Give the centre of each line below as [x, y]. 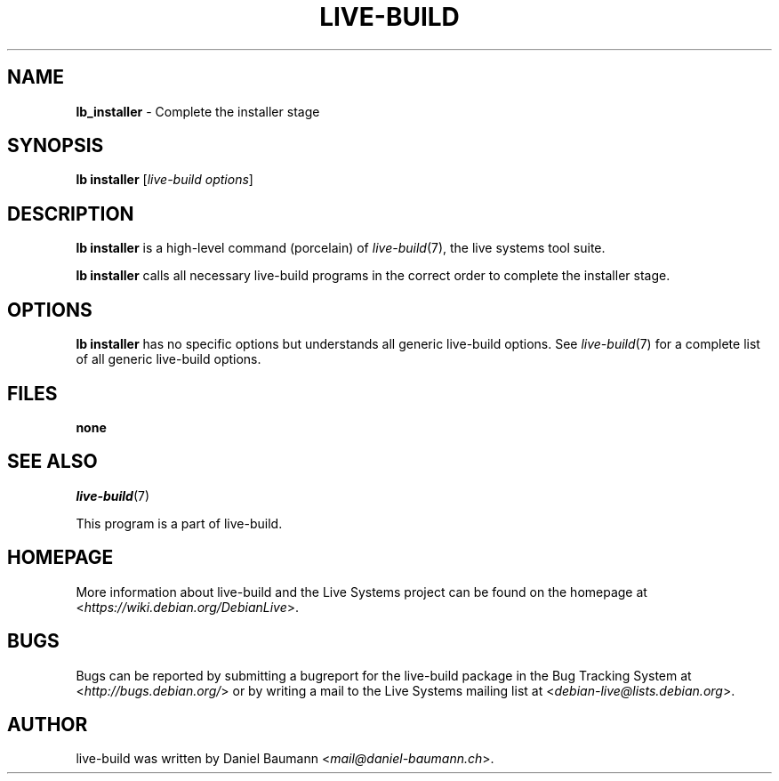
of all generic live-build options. [169, 359]
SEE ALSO [52, 462]
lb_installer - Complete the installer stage [198, 111]
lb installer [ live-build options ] [165, 180]
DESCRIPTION [71, 213]
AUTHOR [48, 724]
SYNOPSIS [56, 146]
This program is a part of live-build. [179, 523]
